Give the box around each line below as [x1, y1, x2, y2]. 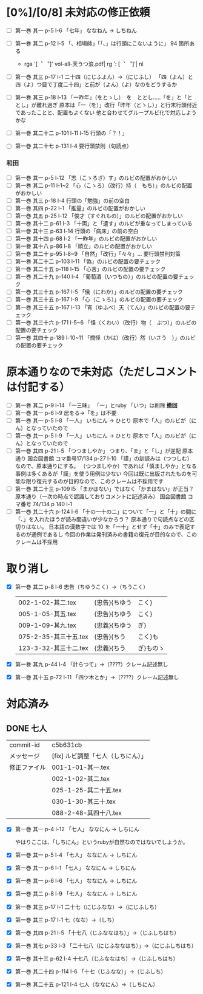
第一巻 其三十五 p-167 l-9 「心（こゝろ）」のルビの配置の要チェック [15, 296, 184, 303]
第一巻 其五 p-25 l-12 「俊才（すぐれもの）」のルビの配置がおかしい [15, 212, 183, 219]
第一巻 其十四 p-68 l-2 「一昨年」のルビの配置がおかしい [15, 235, 158, 242]
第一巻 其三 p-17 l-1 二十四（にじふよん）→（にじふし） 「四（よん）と [15, 74, 193, 81]
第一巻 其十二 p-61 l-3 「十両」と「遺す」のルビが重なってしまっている [15, 219, 193, 227]
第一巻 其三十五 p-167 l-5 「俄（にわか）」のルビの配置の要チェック [15, 288, 183, 295]
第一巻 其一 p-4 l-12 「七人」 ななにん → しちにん [15, 826, 139, 833]
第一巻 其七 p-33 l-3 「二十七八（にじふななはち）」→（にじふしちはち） [15, 942, 197, 949]
